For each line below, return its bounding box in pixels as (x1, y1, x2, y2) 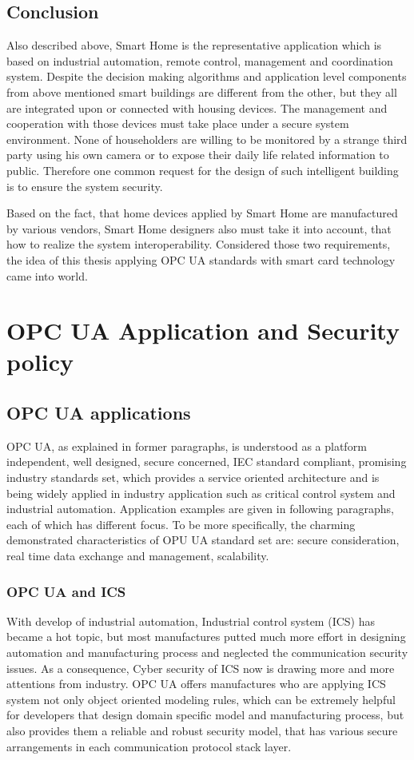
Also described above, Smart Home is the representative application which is (6, 37, 382, 54)
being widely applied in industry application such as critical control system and (6, 484, 396, 501)
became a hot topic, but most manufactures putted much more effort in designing (6, 628, 406, 645)
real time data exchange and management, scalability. (6, 547, 269, 564)
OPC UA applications (6, 400, 191, 425)
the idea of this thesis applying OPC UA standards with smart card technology (6, 251, 396, 268)
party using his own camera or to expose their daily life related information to (6, 146, 389, 163)
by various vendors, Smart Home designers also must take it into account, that (6, 220, 392, 237)
